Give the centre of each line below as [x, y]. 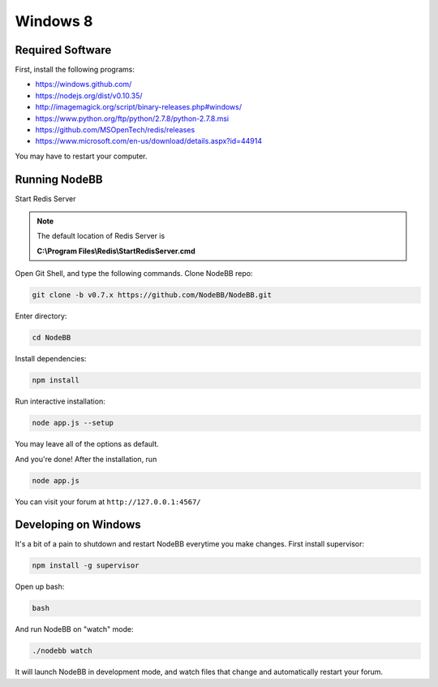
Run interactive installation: [60, 401]
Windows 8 [54, 21]
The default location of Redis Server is [101, 236]
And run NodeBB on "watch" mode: [74, 629]
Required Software [63, 50]
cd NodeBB [52, 338]
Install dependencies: [51, 359]
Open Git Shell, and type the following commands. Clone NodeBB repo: [134, 274]
